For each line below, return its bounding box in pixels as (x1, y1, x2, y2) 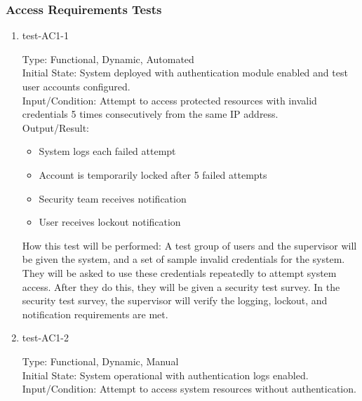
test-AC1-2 (22, 330, 69, 345)
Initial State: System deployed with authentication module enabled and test (22, 65, 348, 80)
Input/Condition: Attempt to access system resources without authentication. (22, 381, 356, 396)
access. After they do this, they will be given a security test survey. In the (22, 279, 340, 294)
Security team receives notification (39, 191, 187, 205)
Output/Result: (22, 120, 89, 135)
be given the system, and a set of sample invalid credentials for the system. (22, 252, 345, 266)
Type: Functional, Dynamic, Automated (22, 51, 194, 66)
